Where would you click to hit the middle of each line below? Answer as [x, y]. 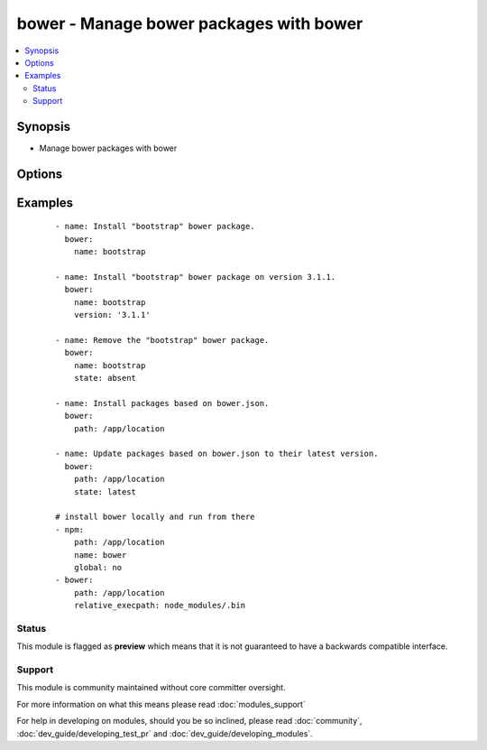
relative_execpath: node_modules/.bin [160, 606]
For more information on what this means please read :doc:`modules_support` [161, 704]
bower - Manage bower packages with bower [190, 23]
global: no [98, 567]
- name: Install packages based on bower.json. [162, 403]
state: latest [105, 491]
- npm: [70, 529]
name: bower [100, 555]
